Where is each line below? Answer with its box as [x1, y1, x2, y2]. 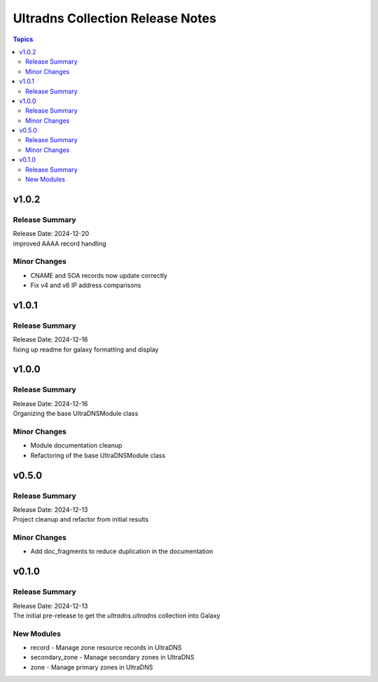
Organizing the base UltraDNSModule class [13, 410, 139, 418]
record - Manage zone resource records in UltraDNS [30, 643, 182, 652]
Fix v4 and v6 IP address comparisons [30, 281, 141, 290]
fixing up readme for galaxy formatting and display [13, 345, 159, 354]
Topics [13, 35, 34, 43]
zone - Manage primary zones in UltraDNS [30, 662, 153, 671]
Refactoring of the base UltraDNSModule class [30, 451, 166, 459]
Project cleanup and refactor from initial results [13, 515, 149, 524]
